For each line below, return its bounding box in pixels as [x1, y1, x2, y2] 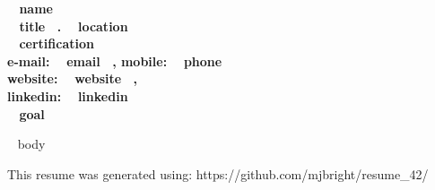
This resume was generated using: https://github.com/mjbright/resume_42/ [7, 164, 429, 183]
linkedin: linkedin [7, 86, 128, 105]
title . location [19, 16, 128, 35]
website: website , [7, 69, 138, 88]
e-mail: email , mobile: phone [7, 51, 222, 70]
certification [19, 34, 94, 53]
